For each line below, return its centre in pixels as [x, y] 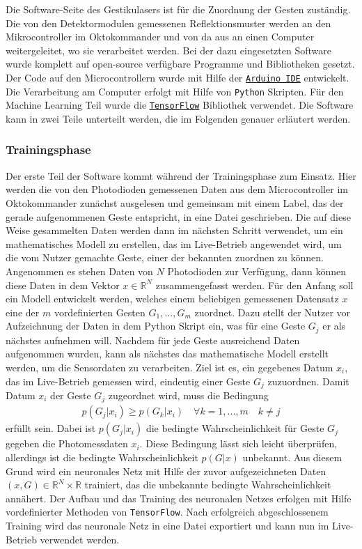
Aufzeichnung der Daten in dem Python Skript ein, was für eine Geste [156, 326]
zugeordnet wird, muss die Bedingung [188, 395]
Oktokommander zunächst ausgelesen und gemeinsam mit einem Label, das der [175, 202]
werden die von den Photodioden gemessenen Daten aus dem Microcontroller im [177, 189]
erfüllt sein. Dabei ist [51, 428]
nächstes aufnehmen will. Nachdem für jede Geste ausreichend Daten [153, 340]
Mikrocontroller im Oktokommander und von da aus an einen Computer [160, 37]
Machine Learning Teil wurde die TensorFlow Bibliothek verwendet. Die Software [180, 105]
